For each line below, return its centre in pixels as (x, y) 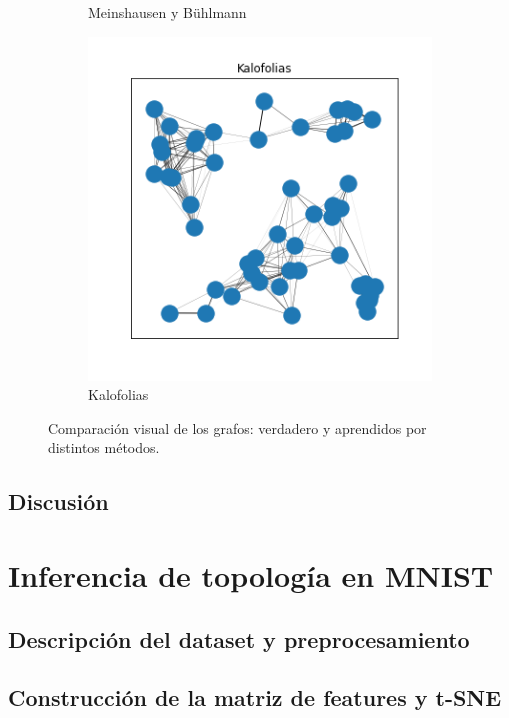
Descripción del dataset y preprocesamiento (239, 638)
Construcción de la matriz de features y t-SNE (255, 697)
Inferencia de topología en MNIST (251, 574)
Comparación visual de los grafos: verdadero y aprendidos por (237, 427)
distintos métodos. (104, 447)
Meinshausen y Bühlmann (167, 12)
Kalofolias (118, 394)
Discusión (58, 501)
